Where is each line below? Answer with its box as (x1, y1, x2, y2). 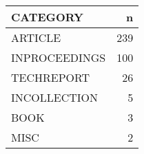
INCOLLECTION (11, 89, 99, 105)
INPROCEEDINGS (11, 49, 106, 65)
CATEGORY (11, 9, 84, 25)
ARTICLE (11, 30, 61, 45)
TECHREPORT (11, 69, 90, 85)
